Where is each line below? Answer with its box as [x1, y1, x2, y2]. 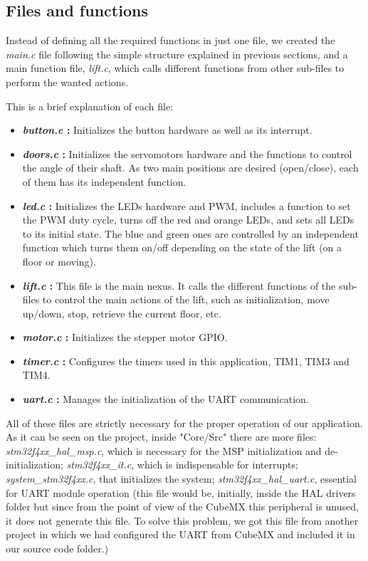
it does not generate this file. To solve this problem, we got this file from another [6, 513, 359, 528]
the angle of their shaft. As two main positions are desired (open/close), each [22, 160, 359, 175]
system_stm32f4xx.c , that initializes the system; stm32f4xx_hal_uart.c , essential [6, 471, 357, 486]
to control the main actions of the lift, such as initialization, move [42, 292, 330, 307]
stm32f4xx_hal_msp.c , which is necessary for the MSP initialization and [6, 443, 322, 458]
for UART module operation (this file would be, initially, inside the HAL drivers [6, 485, 356, 500]
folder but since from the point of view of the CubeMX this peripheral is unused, [6, 499, 359, 514]
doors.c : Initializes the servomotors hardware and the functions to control [22, 146, 352, 161]
